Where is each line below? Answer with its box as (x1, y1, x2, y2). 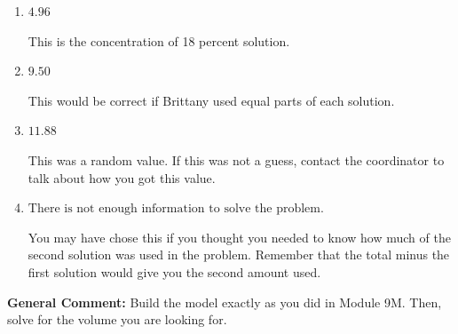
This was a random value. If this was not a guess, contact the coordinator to (28, 150, 445, 169)
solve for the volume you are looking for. (7, 310, 227, 329)
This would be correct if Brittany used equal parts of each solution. (28, 91, 395, 109)
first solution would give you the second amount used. (28, 262, 321, 281)
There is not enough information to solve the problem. (28, 203, 324, 216)
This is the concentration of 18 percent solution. (28, 31, 290, 50)
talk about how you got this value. (28, 168, 216, 187)
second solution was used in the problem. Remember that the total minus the (28, 245, 450, 264)
